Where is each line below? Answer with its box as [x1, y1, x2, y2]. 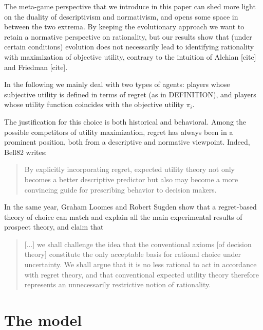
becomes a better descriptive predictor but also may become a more [24, 173, 238, 184]
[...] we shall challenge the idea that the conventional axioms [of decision [24, 238, 252, 249]
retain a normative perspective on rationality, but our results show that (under [4, 31, 252, 42]
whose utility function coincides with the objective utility [4, 99, 184, 110]
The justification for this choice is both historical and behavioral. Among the [4, 116, 247, 127]
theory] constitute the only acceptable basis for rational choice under [24, 249, 241, 259]
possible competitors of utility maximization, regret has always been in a [4, 126, 233, 137]
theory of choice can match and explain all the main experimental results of [4, 211, 242, 222]
